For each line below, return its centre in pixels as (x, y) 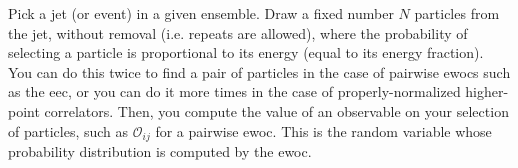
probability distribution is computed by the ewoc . (160, 151)
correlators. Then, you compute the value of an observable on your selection (276, 110)
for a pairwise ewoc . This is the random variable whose (323, 130)
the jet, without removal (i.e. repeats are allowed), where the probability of (238, 32)
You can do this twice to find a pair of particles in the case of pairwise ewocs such (259, 71)
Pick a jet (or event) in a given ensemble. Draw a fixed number (201, 13)
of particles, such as (68, 130)
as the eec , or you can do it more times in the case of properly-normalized (234, 91)
